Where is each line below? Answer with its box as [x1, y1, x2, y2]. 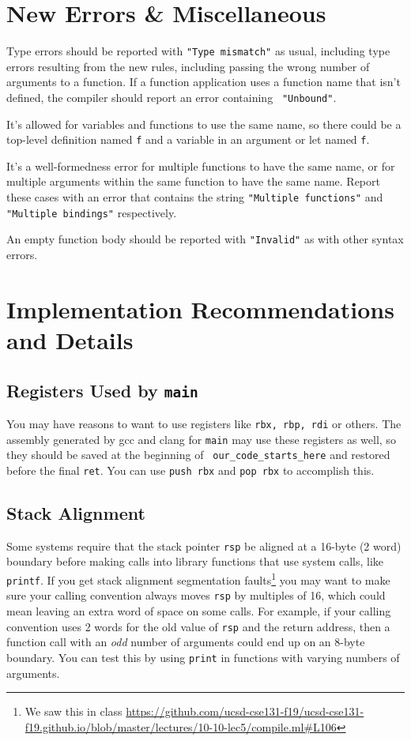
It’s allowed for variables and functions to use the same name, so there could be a [6, 115, 402, 132]
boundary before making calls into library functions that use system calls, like [6, 553, 384, 570]
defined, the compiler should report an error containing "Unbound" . [6, 88, 337, 105]
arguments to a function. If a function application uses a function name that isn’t [6, 73, 401, 90]
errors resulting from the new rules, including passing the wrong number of [6, 58, 370, 74]
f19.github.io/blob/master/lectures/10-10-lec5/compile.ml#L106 [25, 718, 337, 735]
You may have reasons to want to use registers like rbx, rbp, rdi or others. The [6, 415, 402, 431]
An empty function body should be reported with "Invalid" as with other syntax [6, 231, 404, 247]
